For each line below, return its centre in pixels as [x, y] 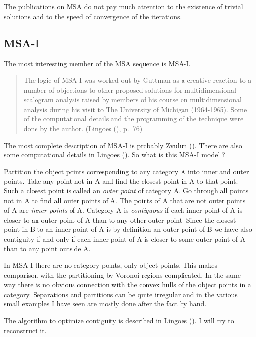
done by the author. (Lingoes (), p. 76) [83, 128]
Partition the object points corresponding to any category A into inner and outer [127, 171]
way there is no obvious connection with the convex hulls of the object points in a [128, 284]
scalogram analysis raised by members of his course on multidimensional [132, 99]
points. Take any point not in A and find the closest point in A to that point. [121, 181]
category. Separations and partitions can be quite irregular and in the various [121, 294]
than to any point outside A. [47, 248]
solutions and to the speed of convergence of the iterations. [93, 16]
